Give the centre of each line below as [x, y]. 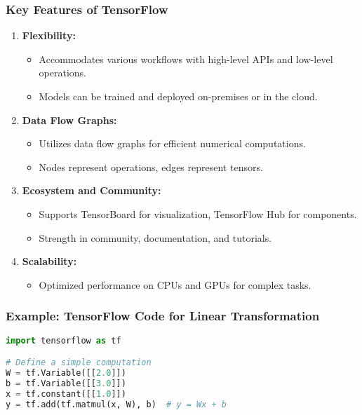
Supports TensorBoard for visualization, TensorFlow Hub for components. [198, 213]
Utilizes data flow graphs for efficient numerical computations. [172, 143]
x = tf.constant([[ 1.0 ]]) [66, 394]
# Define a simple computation [79, 363]
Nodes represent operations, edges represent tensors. [151, 166]
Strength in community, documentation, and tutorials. [155, 237]
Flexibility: [49, 35]
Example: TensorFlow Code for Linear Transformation [163, 316]
